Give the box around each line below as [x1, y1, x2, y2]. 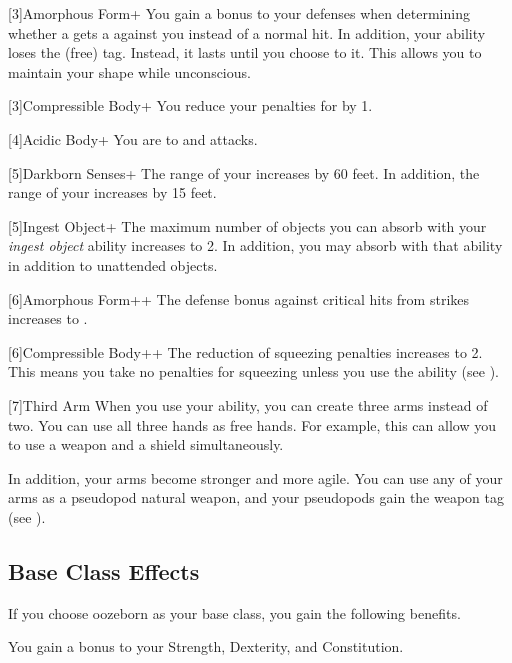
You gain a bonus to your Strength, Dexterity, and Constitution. [8, 636, 404, 657]
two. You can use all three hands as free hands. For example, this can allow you [8, 414, 496, 435]
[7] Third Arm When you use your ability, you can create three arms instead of [8, 394, 488, 415]
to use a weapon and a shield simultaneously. [8, 434, 284, 455]
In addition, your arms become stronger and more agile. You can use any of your [8, 467, 503, 488]
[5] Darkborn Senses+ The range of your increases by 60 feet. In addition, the [8, 162, 480, 183]
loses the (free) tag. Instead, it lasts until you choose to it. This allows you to [8, 42, 482, 63]
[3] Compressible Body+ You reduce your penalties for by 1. [8, 95, 373, 116]
